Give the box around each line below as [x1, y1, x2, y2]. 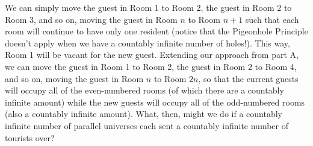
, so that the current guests [198, 72, 299, 84]
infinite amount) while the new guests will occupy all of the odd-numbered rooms [5, 95, 305, 108]
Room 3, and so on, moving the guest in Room [5, 13, 178, 25]
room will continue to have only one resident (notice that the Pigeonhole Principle [5, 25, 308, 37]
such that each [245, 13, 299, 25]
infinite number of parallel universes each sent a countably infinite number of [5, 119, 288, 132]
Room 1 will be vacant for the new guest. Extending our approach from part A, [5, 48, 299, 61]
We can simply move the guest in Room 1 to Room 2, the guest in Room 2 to [5, 1, 292, 13]
